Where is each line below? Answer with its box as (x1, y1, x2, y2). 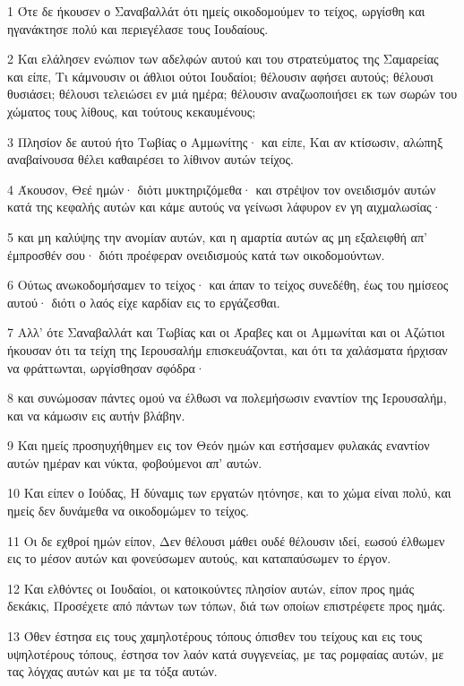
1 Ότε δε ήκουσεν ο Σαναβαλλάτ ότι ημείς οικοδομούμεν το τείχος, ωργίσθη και (7, 2, 425, 20)
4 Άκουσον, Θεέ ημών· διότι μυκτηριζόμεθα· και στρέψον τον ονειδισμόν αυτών (7, 179, 436, 198)
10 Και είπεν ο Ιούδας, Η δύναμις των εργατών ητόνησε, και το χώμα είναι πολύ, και (7, 483, 451, 502)
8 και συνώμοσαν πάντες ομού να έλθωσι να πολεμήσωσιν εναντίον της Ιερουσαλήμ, (7, 388, 447, 407)
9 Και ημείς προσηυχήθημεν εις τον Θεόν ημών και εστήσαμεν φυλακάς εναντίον (7, 436, 430, 455)
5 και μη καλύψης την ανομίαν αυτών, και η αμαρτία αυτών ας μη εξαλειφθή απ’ (7, 227, 427, 246)
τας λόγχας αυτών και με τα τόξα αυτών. (7, 662, 218, 681)
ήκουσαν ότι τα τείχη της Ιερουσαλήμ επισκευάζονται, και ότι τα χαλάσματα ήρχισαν (7, 340, 448, 359)
